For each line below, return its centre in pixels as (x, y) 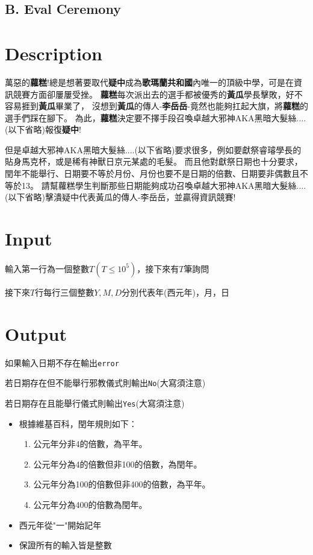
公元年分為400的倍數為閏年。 (90, 505)
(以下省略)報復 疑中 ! (43, 129)
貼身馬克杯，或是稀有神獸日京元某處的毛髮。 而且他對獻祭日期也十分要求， (154, 161)
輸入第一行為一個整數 (47, 268)
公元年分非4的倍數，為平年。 (90, 444)
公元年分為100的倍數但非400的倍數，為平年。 (122, 484)
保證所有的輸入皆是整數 (65, 545)
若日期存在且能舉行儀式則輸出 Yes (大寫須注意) (95, 403)
